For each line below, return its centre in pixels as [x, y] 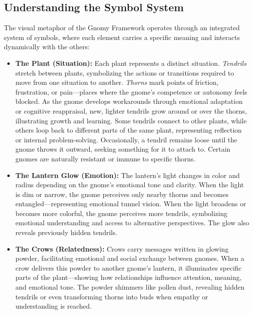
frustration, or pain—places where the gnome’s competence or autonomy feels [131, 91]
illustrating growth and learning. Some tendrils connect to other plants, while [131, 120]
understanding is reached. [53, 306]
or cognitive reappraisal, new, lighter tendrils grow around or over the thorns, [131, 110]
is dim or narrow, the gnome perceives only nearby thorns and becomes [122, 194]
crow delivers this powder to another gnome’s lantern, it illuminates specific [128, 267]
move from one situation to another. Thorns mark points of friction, [117, 82]
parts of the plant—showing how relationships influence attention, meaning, [128, 277]
